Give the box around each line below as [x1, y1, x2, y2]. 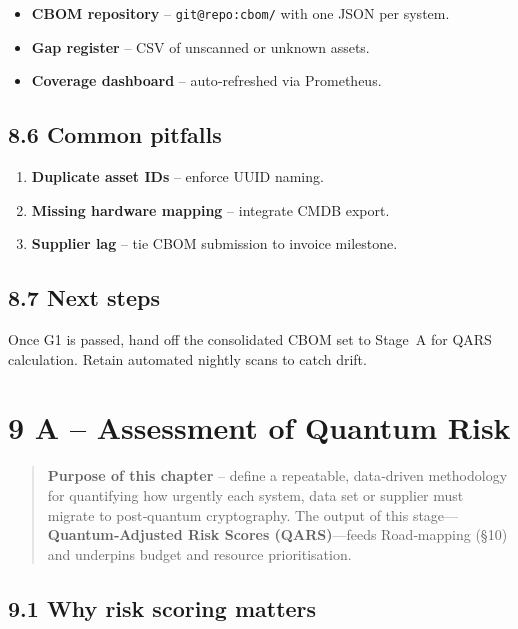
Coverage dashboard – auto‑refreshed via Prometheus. [31, 70, 382, 91]
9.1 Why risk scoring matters [8, 592, 317, 623]
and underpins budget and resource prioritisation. [47, 543, 352, 564]
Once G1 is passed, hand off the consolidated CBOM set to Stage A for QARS [8, 329, 492, 350]
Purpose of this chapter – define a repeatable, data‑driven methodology [47, 465, 508, 486]
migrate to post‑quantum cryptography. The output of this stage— [47, 504, 459, 525]
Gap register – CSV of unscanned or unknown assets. [31, 36, 370, 57]
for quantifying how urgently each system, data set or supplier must [47, 484, 464, 505]
